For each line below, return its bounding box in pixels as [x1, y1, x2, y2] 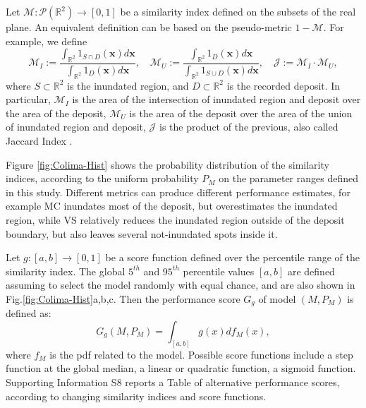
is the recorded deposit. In [226, 78, 341, 92]
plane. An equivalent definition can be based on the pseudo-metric [6, 20, 292, 34]
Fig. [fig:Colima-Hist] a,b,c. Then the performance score [6, 291, 240, 306]
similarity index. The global [6, 263, 126, 278]
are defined [287, 263, 335, 278]
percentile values [183, 263, 255, 278]
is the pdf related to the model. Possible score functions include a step [49, 347, 353, 361]
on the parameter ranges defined [219, 171, 359, 186]
